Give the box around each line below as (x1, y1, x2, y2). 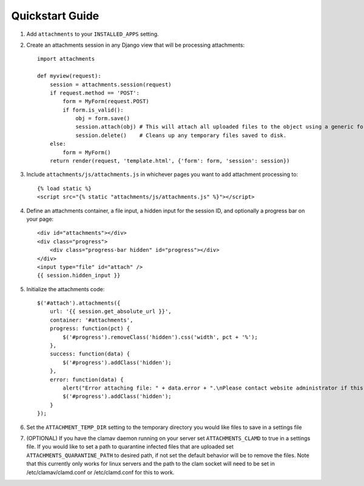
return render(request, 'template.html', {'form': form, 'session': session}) (49, 158, 290, 164)
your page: (26, 215, 54, 223)
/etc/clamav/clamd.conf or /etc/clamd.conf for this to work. (26, 468, 175, 476)
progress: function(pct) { (49, 325, 130, 332)
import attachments (37, 55, 95, 62)
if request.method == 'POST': (49, 89, 140, 96)
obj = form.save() (75, 115, 130, 122)
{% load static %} (37, 185, 92, 192)
